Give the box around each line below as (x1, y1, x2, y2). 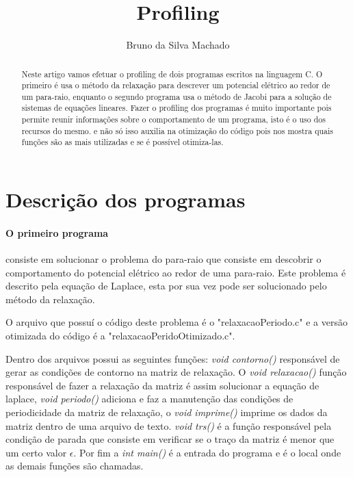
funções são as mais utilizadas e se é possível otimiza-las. (21, 136, 224, 148)
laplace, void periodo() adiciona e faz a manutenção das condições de (5, 391, 293, 406)
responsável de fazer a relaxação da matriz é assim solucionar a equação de (5, 378, 319, 392)
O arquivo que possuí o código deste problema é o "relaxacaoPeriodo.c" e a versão (5, 315, 348, 329)
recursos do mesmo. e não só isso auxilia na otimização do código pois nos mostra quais (21, 125, 333, 136)
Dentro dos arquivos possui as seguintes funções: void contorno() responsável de (5, 351, 340, 365)
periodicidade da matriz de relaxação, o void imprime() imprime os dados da (5, 405, 328, 420)
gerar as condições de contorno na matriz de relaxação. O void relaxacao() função (5, 365, 347, 379)
